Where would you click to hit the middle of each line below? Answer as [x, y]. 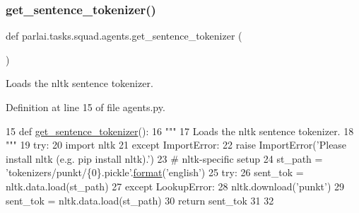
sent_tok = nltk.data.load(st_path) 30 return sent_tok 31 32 [140, 200]
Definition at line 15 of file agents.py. [86, 107]
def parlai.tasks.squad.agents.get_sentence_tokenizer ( [124, 36]
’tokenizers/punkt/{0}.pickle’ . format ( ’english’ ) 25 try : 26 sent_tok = [155, 172]
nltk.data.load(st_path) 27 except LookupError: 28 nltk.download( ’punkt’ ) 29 [175, 186]
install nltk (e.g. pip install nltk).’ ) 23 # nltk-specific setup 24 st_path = [164, 158]
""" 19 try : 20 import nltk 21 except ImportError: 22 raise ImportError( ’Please [176, 145]
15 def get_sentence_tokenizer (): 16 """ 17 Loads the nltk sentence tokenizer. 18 [180, 131]
